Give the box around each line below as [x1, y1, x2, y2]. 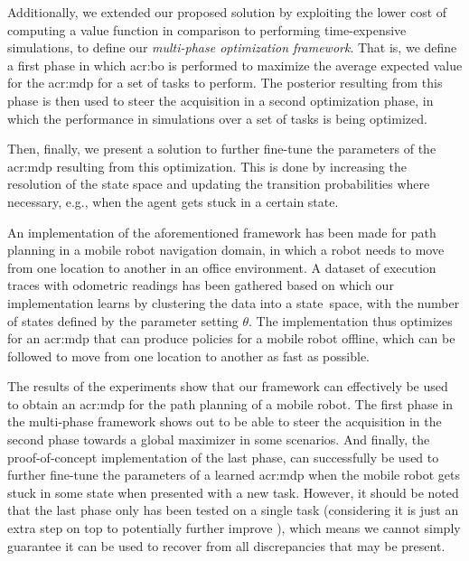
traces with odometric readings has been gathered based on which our [7, 276, 394, 295]
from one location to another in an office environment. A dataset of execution [7, 257, 436, 276]
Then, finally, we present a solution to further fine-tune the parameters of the [7, 139, 436, 158]
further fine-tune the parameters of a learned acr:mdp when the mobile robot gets [7, 465, 460, 484]
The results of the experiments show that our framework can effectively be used [7, 377, 448, 396]
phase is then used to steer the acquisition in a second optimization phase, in [7, 90, 434, 109]
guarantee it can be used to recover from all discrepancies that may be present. [7, 536, 446, 555]
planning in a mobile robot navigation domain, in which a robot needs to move [7, 240, 445, 259]
